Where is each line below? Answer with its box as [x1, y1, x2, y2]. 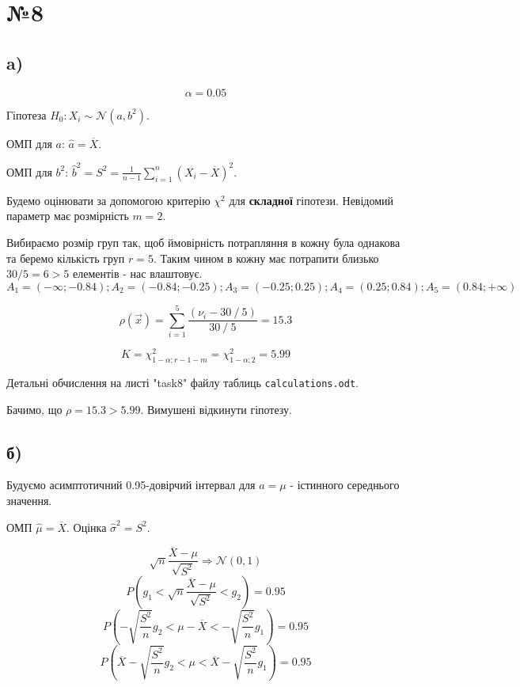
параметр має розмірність [6, 207, 129, 224]
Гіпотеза [6, 106, 47, 123]
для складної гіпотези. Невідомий [229, 192, 394, 208]
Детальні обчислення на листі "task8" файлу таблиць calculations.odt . [6, 374, 359, 390]
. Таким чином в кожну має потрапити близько [153, 249, 379, 266]
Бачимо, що [6, 400, 63, 417]
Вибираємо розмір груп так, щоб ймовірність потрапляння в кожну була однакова [6, 234, 400, 251]
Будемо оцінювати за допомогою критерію [6, 192, 211, 208]
